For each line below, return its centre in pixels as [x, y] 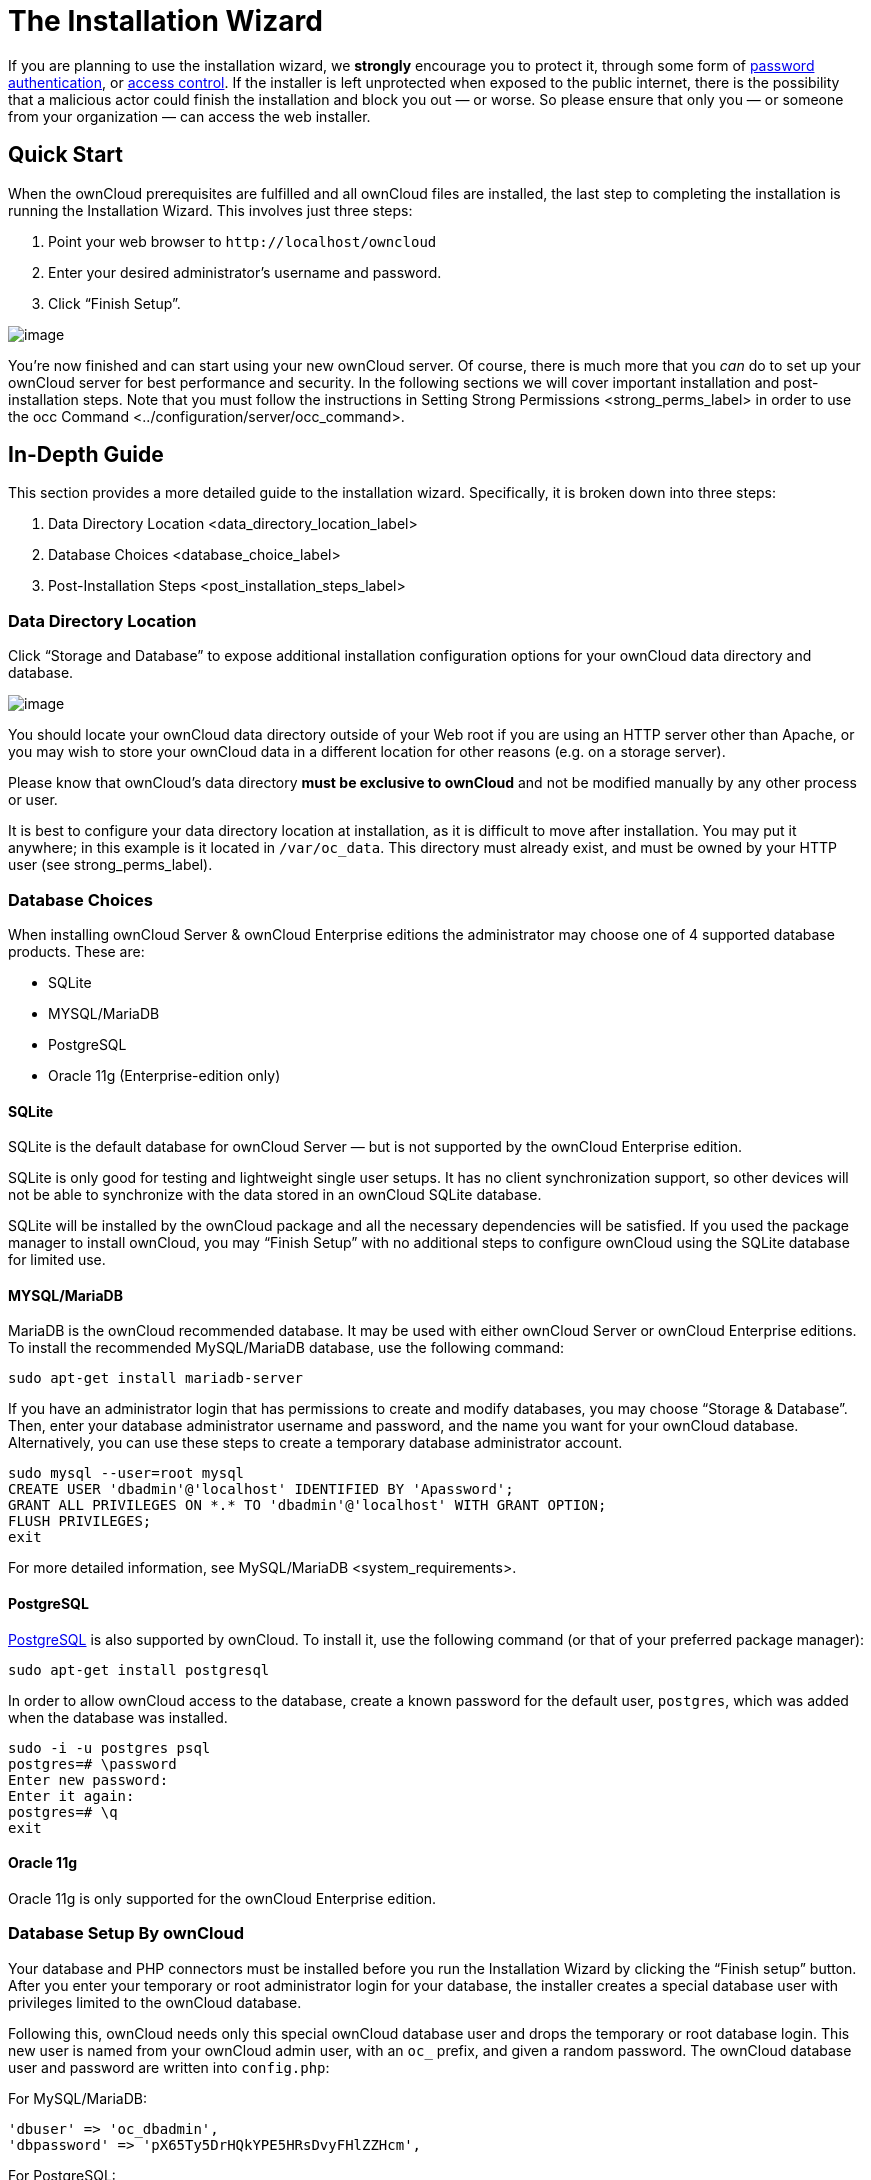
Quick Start [65, 155]
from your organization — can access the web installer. [189, 116]
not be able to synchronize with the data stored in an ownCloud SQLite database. [275, 1195]
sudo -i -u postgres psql [109, 1747]
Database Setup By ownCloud [126, 1933]
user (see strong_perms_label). [110, 865]
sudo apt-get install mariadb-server [156, 1378]
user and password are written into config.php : [169, 2067]
